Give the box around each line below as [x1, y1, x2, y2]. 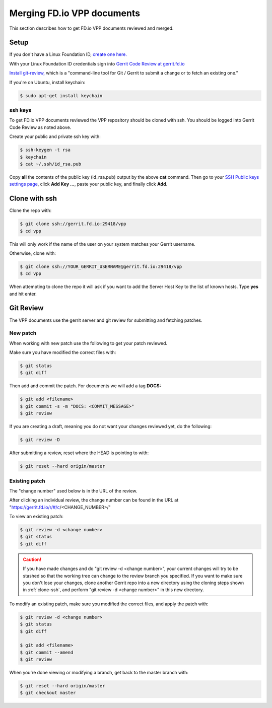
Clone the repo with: [9, 207, 52, 214]
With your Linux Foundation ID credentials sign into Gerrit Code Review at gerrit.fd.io [9, 60, 185, 66]
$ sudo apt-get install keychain [20, 93, 103, 98]
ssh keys [9, 106, 32, 113]
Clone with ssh [9, 194, 57, 203]
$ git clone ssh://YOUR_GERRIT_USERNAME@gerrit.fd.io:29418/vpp [20, 263, 182, 269]
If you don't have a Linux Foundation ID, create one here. [9, 51, 127, 57]
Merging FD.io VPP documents [9, 8, 141, 19]
